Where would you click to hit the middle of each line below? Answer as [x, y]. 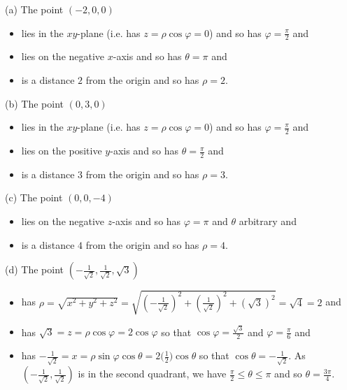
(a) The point [34, 9]
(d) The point [35, 269]
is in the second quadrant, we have [152, 374]
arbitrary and [268, 221]
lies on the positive [62, 151]
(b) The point [35, 103]
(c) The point [34, 197]
